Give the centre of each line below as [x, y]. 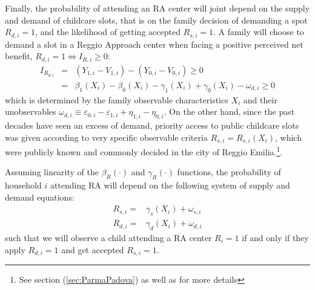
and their [260, 99]
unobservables [31, 111]
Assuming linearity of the [52, 172]
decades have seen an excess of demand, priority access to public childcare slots [152, 125]
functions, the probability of [229, 172]
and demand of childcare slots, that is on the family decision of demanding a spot [156, 20]
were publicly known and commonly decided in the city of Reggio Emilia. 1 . [144, 151]
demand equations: [40, 197]
